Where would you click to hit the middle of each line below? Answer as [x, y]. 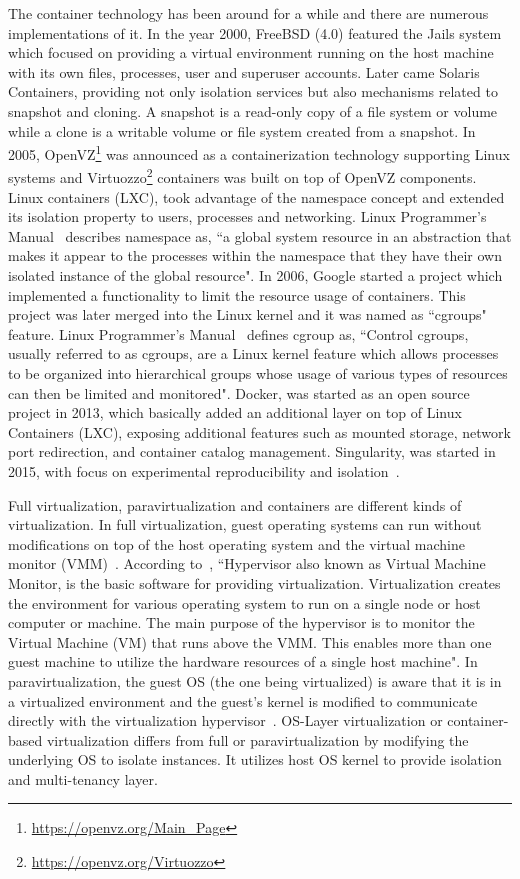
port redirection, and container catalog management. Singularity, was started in [252, 451]
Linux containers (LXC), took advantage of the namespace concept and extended [256, 196]
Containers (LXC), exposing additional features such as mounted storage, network [259, 431]
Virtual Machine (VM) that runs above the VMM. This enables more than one [250, 641]
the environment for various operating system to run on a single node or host [244, 602]
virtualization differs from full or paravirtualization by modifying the [257, 739]
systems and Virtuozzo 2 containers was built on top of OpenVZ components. [242, 176]
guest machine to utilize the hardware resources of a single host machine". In [243, 661]
